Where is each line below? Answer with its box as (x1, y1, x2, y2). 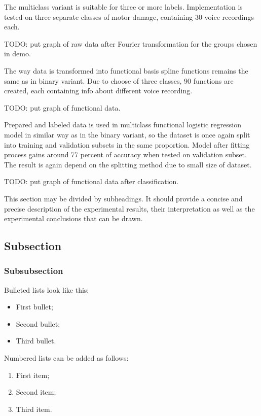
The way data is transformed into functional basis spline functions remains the (4, 65, 248, 76)
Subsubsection (4, 264, 63, 277)
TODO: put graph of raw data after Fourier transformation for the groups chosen (4, 38, 257, 49)
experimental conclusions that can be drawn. (4, 213, 143, 224)
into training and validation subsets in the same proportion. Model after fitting (4, 139, 250, 150)
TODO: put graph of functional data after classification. (4, 176, 179, 187)
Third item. (16, 403, 52, 414)
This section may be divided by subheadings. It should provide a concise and (4, 193, 243, 203)
